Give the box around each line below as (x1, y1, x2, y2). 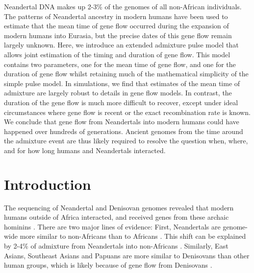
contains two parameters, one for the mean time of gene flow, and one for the (4, 59, 236, 69)
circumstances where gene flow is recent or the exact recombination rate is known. (4, 107, 251, 117)
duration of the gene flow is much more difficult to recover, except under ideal (4, 97, 238, 107)
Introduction (4, 174, 91, 194)
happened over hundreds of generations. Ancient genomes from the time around (4, 126, 243, 136)
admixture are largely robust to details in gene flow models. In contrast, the (4, 88, 232, 98)
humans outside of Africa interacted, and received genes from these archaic (4, 212, 229, 222)
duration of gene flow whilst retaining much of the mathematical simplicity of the (4, 68, 249, 79)
